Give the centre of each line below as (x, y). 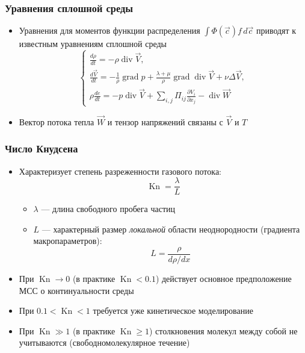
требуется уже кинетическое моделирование (173, 311)
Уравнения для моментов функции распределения (109, 30)
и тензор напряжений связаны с (165, 121)
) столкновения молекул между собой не (223, 330)
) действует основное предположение (223, 279)
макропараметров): (68, 241)
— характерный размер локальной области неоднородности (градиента (171, 229)
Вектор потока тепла (57, 121)
